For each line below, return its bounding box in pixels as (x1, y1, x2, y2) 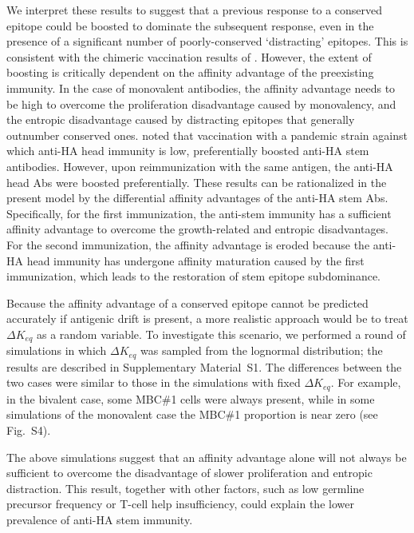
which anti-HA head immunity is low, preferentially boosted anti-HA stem (6, 142, 369, 159)
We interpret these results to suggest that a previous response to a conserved (6, 2, 383, 18)
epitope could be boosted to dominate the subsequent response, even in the (6, 17, 374, 34)
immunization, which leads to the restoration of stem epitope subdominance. (6, 268, 380, 284)
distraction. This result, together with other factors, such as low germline (6, 479, 365, 496)
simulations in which (6, 342, 107, 359)
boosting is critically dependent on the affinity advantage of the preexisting (6, 64, 374, 81)
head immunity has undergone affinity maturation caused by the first (26, 252, 365, 268)
